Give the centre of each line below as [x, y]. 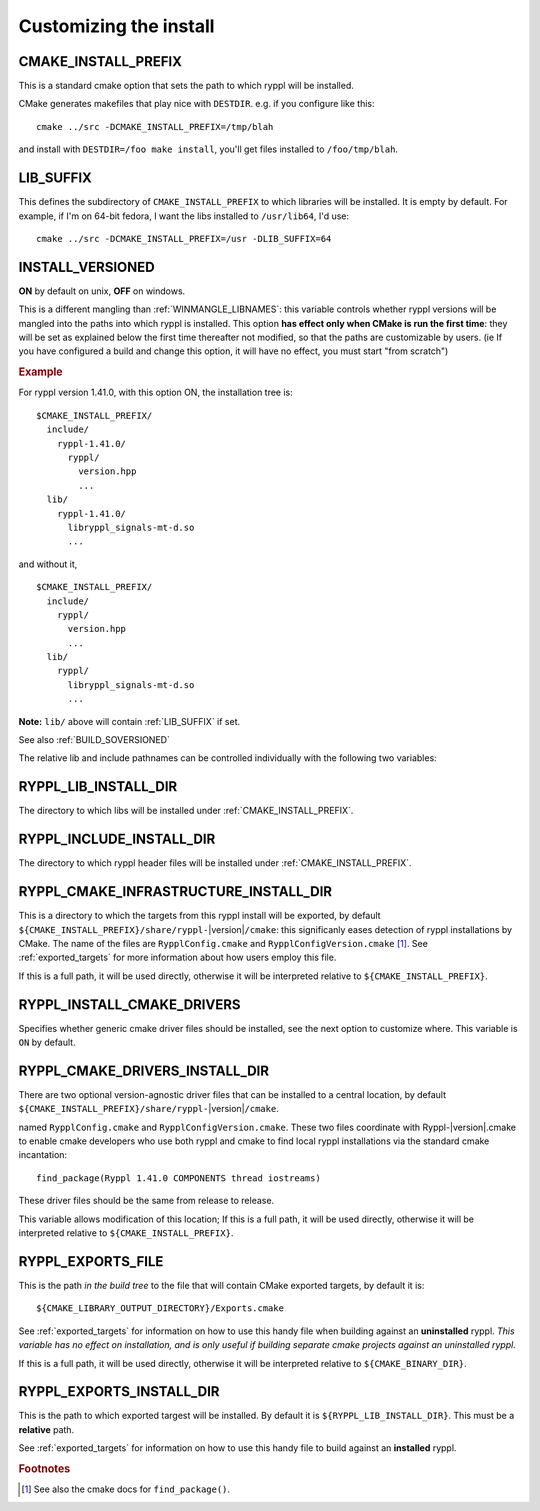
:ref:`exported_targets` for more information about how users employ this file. [177, 957]
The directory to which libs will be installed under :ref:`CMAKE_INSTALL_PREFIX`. [186, 811]
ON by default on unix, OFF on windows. [102, 291]
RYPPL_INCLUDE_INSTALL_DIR [117, 839]
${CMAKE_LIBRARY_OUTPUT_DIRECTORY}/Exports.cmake [160, 1308]
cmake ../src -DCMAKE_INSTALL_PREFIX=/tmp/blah [155, 126]
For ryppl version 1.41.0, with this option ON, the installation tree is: [156, 392]
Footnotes [44, 1468]
